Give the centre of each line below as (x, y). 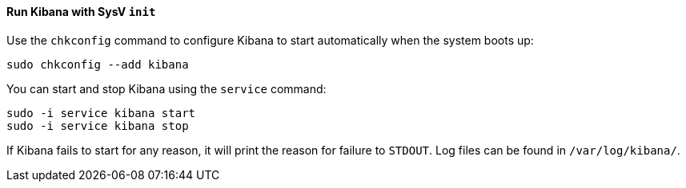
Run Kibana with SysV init (81, 12)
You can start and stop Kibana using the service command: (166, 88)
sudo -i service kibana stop (98, 125)
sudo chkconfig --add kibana (98, 64)
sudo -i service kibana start (101, 113)
